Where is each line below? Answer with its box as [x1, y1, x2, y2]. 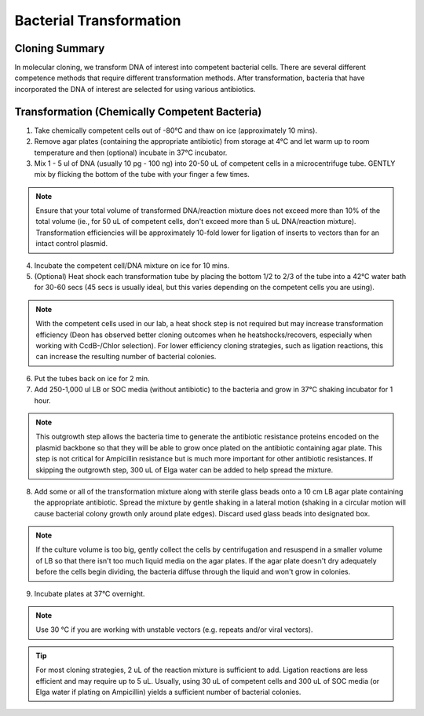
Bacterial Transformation [14, 12, 181, 29]
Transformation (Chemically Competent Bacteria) [14, 105, 262, 118]
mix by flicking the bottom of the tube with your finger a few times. [34, 170, 250, 179]
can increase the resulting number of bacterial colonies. [35, 352, 217, 362]
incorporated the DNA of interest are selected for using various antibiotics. [14, 84, 256, 94]
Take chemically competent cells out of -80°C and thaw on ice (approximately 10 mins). [34, 126, 318, 135]
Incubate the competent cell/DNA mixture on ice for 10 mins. [34, 260, 230, 270]
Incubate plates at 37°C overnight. [34, 589, 145, 598]
